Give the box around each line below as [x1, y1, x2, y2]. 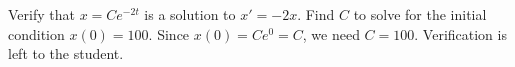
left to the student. [8, 43, 124, 64]
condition [8, 23, 65, 44]
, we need [302, 23, 360, 44]
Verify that [8, 4, 75, 24]
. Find [297, 4, 335, 24]
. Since [148, 23, 190, 44]
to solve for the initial [353, 4, 487, 24]
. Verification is [414, 23, 507, 44]
